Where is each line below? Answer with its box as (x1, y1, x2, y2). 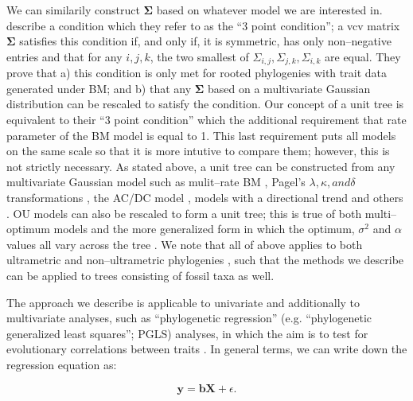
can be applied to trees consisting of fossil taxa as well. (6, 267, 275, 283)
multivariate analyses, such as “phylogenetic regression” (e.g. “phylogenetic (6, 310, 372, 326)
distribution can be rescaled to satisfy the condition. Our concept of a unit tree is (6, 95, 404, 112)
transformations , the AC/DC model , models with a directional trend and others (6, 189, 403, 205)
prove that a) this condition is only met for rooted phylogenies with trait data (6, 64, 387, 81)
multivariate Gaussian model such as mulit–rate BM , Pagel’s (6, 173, 306, 190)
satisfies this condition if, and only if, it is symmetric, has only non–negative (19, 33, 392, 49)
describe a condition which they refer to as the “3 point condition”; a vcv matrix (6, 17, 400, 33)
